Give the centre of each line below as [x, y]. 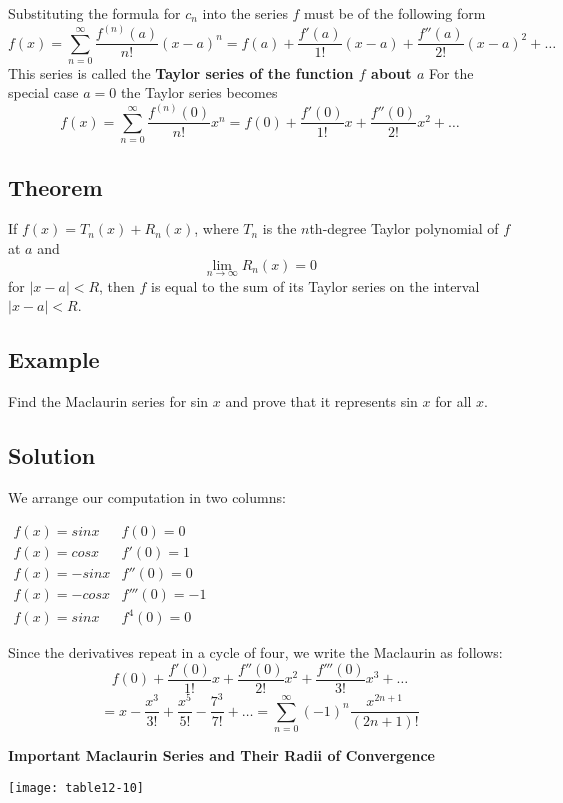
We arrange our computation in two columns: [147, 497]
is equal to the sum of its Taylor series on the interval [315, 285]
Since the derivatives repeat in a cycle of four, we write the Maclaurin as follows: [255, 652]
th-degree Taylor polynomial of [404, 228]
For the [451, 72]
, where [216, 228]
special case [43, 92]
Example [54, 359]
